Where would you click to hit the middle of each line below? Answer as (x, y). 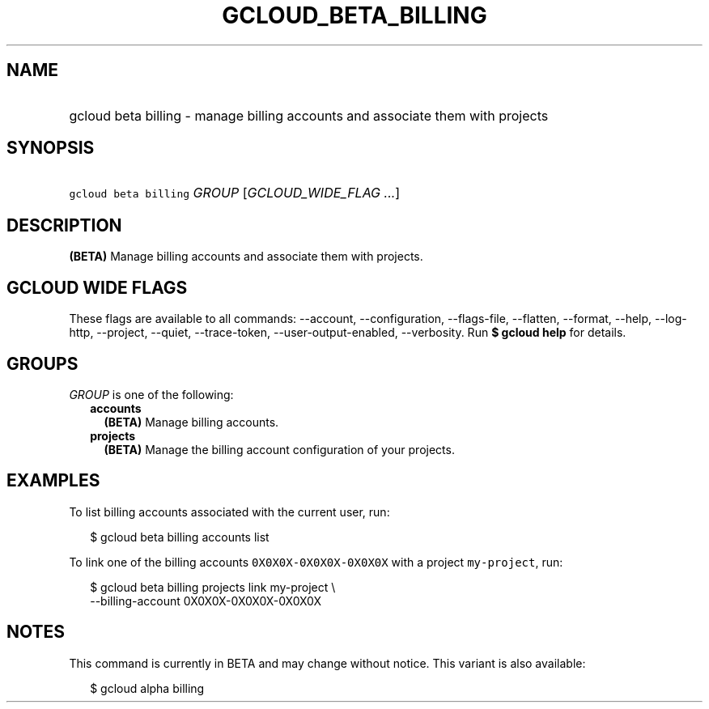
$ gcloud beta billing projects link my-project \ (213, 587)
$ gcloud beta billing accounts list (180, 537)
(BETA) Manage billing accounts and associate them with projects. (246, 257)
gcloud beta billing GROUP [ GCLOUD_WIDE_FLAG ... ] (235, 193)
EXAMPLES (53, 481)
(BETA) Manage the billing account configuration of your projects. (279, 449)
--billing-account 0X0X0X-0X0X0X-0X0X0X (206, 601)
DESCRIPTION (64, 225)
